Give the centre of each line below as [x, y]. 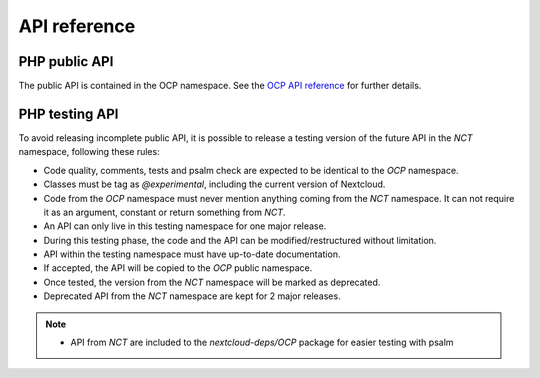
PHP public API [66, 61]
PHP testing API [68, 113]
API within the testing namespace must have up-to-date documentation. [192, 254]
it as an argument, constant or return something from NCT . [164, 212]
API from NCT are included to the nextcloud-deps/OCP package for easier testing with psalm [262, 342]
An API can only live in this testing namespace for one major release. [185, 226]
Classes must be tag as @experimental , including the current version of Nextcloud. [214, 184]
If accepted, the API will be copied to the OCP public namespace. [178, 268]
